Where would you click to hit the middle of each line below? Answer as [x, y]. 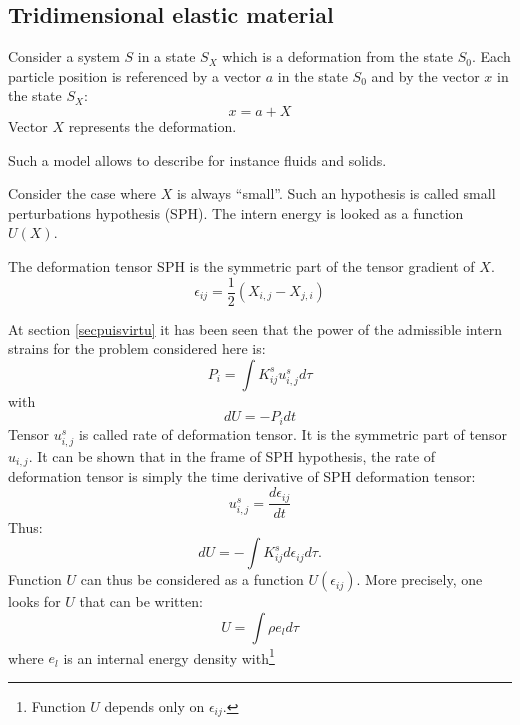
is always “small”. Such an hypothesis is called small [336, 193]
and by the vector [425, 75]
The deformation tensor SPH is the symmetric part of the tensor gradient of [241, 265]
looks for [34, 601]
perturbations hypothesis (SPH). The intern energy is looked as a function [236, 212]
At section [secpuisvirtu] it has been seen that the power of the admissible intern [255, 328]
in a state [166, 56]
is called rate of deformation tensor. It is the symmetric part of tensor [292, 433]
